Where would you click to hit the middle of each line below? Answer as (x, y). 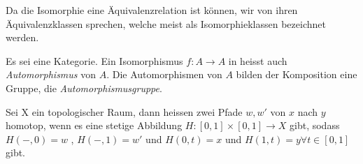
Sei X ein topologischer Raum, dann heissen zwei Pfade (124, 111)
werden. (22, 37)
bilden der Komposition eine (297, 74)
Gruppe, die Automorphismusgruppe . (84, 88)
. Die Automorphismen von (164, 74)
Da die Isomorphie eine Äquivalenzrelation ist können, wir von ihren (152, 10)
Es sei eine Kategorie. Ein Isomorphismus (94, 60)
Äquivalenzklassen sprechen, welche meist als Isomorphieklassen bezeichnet (166, 23)
